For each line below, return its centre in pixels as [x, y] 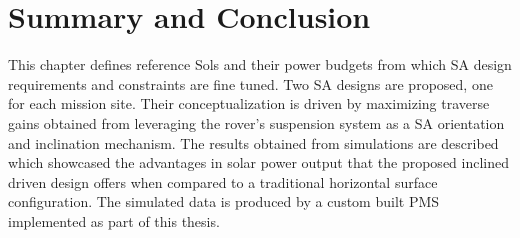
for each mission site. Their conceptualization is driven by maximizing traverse [249, 103]
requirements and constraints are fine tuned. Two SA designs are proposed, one [250, 83]
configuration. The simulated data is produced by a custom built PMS [224, 201]
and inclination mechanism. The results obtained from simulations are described [253, 142]
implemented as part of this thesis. [114, 220]
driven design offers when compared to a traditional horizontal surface [223, 181]
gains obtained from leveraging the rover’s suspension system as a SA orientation [256, 122]
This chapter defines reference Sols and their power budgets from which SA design [260, 64]
